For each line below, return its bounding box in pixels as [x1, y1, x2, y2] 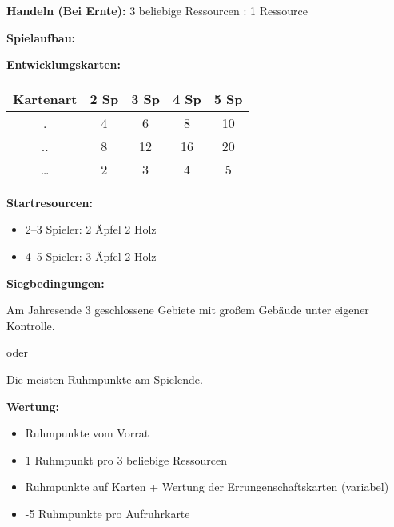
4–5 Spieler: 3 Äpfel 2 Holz [25, 247, 157, 264]
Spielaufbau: [6, 29, 76, 46]
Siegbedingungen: [6, 274, 105, 291]
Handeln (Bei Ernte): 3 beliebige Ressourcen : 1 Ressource [6, 2, 308, 18]
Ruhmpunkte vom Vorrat [25, 425, 149, 441]
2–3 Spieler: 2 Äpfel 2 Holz [25, 221, 157, 238]
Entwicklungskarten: [6, 56, 121, 73]
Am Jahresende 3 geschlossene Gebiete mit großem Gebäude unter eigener [6, 301, 369, 318]
